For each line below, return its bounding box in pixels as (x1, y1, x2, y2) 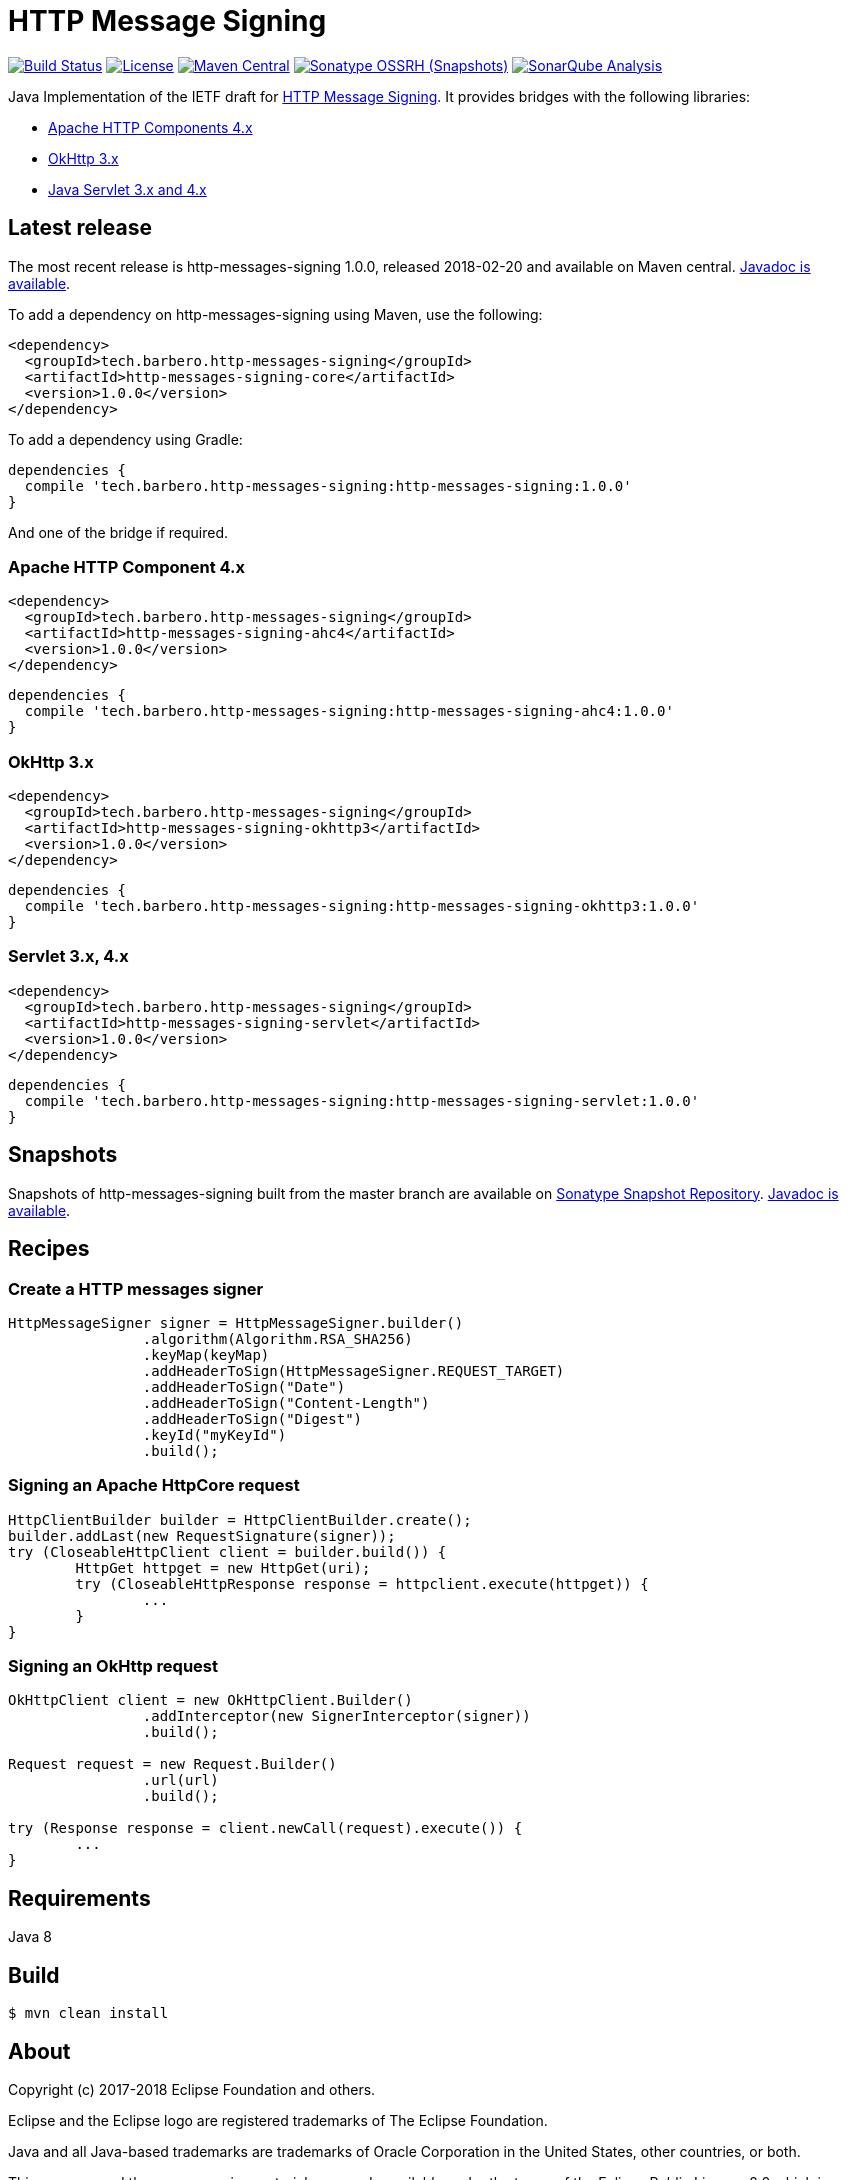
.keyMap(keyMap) (142, 1346, 270, 1363)
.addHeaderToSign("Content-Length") (142, 1394, 430, 1411)
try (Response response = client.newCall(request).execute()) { (8, 1820, 523, 1837)
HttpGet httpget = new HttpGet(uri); (75, 1559, 371, 1576)
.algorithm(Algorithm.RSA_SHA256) (142, 1330, 413, 1347)
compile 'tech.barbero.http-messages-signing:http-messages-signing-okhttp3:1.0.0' (24, 898, 700, 915)
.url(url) (142, 1772, 219, 1789)
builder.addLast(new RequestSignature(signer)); (8, 1527, 396, 1544)
